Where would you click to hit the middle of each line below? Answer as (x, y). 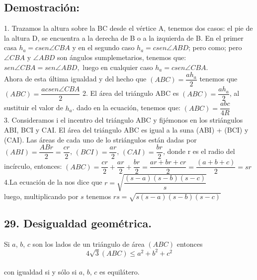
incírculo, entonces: (33, 166)
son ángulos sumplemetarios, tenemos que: (122, 57)
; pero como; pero (215, 47)
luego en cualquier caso (118, 67)
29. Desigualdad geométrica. (78, 223)
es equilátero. (120, 272)
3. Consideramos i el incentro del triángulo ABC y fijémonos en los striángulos (124, 120)
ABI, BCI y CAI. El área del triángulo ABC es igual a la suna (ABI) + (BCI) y (126, 129)
